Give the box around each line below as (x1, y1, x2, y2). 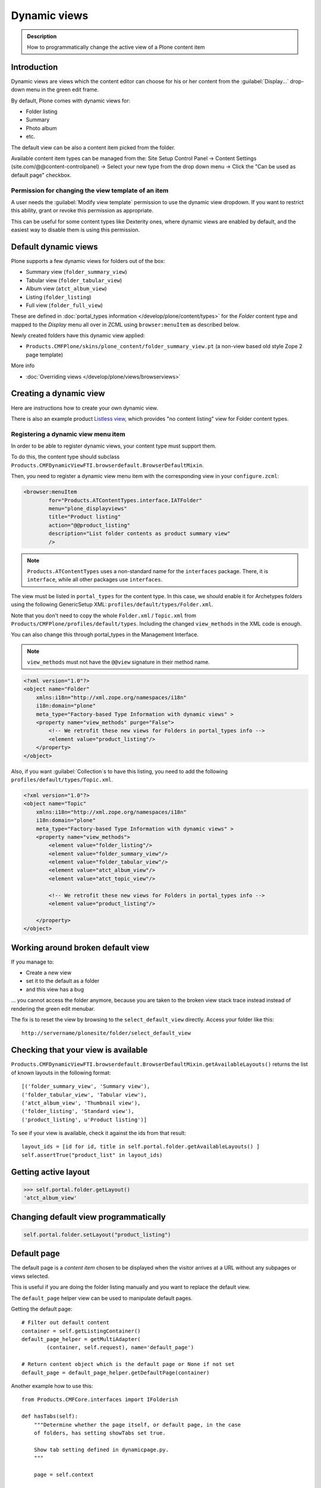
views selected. (11, 1273, 50, 1280)
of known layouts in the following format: (11, 1069, 111, 1076)
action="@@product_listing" (48, 521, 131, 529)
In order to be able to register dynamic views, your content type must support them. (11, 442, 216, 449)
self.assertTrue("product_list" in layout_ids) (21, 1152, 163, 1158)
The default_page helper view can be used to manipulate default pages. (11, 1295, 193, 1302)
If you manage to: (11, 958, 54, 965)
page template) (26, 351, 64, 358)
